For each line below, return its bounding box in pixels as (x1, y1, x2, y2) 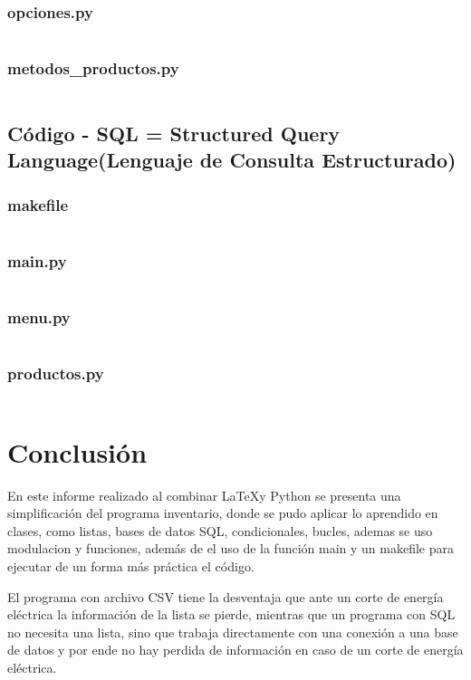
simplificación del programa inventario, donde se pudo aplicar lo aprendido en (7, 503, 438, 522)
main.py (7, 249, 67, 272)
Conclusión (7, 433, 148, 470)
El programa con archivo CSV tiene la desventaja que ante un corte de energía (7, 587, 444, 606)
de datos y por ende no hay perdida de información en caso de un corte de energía (7, 640, 464, 659)
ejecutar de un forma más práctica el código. (7, 556, 255, 575)
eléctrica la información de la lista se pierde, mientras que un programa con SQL (7, 605, 456, 624)
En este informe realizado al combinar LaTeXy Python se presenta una (7, 485, 401, 504)
